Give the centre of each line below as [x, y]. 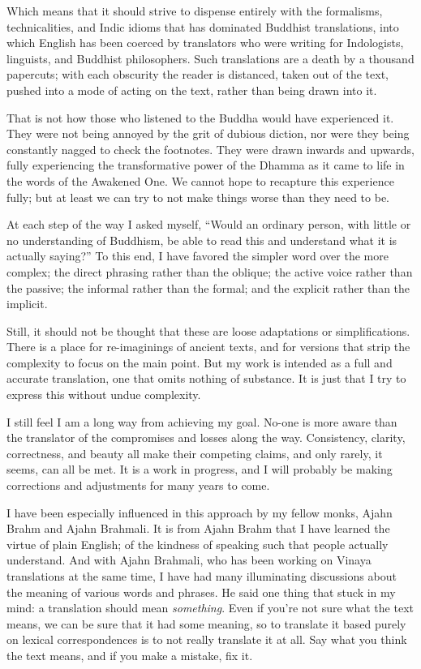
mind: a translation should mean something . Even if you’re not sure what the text [210, 608]
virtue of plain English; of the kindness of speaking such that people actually [198, 544]
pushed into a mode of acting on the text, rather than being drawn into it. [192, 90]
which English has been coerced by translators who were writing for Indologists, [205, 43]
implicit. [27, 304]
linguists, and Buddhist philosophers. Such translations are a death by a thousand [210, 58]
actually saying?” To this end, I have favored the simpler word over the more [198, 256]
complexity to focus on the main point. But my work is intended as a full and [200, 362]
